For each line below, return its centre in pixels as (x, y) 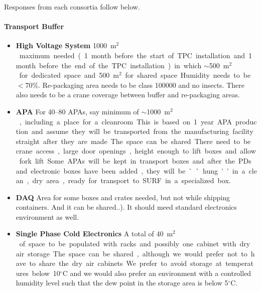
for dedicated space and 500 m (69, 75)
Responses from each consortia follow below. (72, 7)
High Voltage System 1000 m (66, 45)
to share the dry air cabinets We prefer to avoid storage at (126, 263)
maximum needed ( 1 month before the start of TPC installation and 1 (136, 55)
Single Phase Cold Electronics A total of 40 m (94, 234)
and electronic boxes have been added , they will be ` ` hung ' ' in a (130, 170)
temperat (239, 263)
